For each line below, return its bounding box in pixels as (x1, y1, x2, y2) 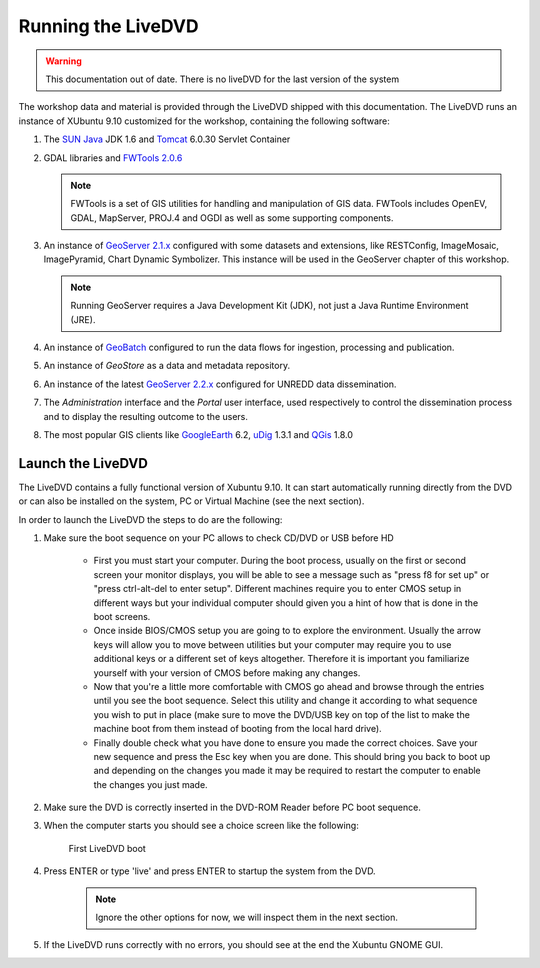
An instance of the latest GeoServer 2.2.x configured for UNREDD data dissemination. (43, 378, 397, 390)
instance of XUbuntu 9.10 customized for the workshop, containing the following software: (18, 115, 390, 127)
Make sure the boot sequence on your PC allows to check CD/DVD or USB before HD (43, 532, 394, 544)
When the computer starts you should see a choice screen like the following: (43, 820, 359, 832)
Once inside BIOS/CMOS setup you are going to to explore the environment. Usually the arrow (93, 625, 482, 637)
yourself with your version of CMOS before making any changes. (93, 666, 361, 679)
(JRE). (70, 313, 96, 325)
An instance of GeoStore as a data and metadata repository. (43, 360, 290, 372)
